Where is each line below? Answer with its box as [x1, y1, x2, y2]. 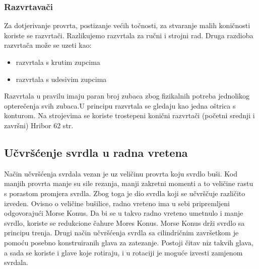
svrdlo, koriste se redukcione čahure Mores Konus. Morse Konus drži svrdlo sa [4, 217, 245, 228]
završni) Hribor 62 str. [4, 120, 74, 130]
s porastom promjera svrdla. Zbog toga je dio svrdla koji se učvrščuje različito [4, 188, 245, 198]
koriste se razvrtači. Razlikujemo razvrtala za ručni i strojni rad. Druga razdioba [4, 30, 253, 40]
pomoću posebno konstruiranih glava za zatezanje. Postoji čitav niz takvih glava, [4, 237, 253, 247]
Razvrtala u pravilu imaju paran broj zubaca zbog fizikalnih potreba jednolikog [4, 91, 249, 101]
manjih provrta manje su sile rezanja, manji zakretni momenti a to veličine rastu [4, 178, 253, 189]
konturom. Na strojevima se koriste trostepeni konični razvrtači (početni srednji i [4, 110, 255, 121]
